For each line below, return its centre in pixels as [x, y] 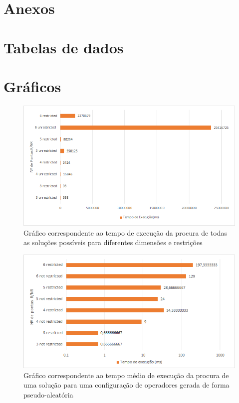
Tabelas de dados [64, 47]
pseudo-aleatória [48, 394]
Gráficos [32, 86]
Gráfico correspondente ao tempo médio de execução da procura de [126, 375]
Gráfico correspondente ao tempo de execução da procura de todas [125, 232]
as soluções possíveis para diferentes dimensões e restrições [113, 242]
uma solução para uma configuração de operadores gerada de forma [126, 385]
